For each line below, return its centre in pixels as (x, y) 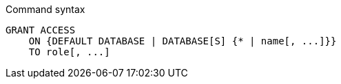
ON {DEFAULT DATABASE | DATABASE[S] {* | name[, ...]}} (183, 41)
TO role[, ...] (69, 52)
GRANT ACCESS (41, 30)
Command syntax (45, 9)
